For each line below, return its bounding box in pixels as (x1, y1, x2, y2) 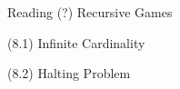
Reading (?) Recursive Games (7, 3, 173, 21)
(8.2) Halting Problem (7, 64, 131, 83)
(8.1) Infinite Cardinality (7, 33, 145, 52)
